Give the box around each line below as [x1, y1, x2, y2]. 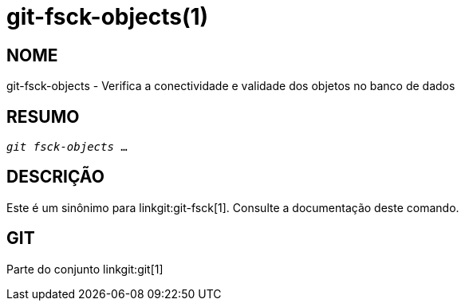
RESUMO [6, 106, 80, 127]
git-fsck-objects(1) [6, 3, 209, 30]
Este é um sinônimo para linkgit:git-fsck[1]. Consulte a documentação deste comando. [6, 200, 459, 215]
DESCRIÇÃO [6, 167, 104, 187]
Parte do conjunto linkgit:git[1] [6, 262, 164, 276]
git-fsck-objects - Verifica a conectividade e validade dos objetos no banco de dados [6, 79, 455, 93]
